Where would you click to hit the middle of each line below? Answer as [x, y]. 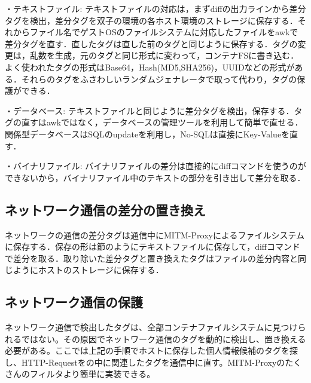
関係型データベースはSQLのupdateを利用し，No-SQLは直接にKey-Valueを [147, 134]
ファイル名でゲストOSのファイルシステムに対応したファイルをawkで [164, 32]
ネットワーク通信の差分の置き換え [105, 209]
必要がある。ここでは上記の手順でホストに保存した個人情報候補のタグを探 [151, 350]
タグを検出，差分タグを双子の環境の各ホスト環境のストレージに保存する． [151, 20]
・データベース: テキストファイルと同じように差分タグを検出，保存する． [150, 110]
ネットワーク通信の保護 [74, 302]
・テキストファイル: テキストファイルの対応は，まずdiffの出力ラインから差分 [155, 8]
